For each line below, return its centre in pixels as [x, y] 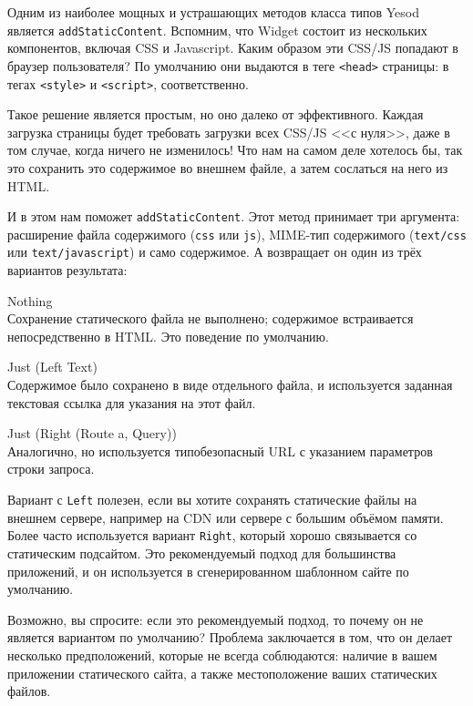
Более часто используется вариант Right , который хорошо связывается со [212, 535]
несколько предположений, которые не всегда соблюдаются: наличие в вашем [222, 655]
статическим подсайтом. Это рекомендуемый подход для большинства [202, 553]
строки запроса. [51, 469]
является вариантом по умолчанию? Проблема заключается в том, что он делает [230, 637]
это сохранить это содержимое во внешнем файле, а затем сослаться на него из [228, 167]
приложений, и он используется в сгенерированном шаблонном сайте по [208, 571]
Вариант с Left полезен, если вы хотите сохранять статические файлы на [212, 500]
